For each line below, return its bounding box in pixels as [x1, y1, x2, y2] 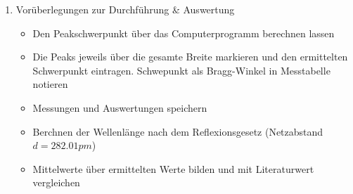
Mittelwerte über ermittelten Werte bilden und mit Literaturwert [32, 161, 314, 176]
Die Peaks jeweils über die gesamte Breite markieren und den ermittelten [32, 49, 348, 64]
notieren [32, 77, 68, 91]
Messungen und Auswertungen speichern [32, 100, 207, 115]
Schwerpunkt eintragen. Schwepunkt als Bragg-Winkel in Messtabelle [32, 63, 330, 77]
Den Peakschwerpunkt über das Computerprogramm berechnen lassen [32, 25, 335, 40]
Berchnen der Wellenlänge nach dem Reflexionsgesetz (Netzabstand [32, 124, 323, 138]
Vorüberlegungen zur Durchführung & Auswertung [15, 2, 235, 16]
